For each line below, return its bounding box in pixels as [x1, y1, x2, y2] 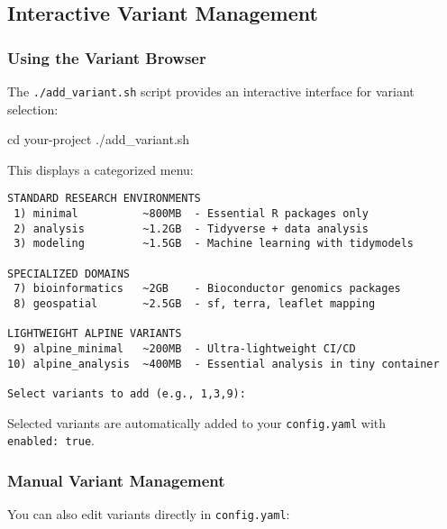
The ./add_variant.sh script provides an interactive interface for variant [7, 82, 415, 100]
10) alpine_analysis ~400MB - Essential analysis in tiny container [7, 357, 440, 370]
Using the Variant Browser [7, 46, 206, 68]
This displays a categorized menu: [7, 160, 194, 178]
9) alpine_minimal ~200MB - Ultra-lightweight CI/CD [14, 342, 356, 355]
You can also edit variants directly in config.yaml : [7, 505, 290, 524]
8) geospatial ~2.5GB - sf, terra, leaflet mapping [14, 297, 376, 311]
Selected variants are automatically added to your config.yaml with [7, 413, 387, 432]
